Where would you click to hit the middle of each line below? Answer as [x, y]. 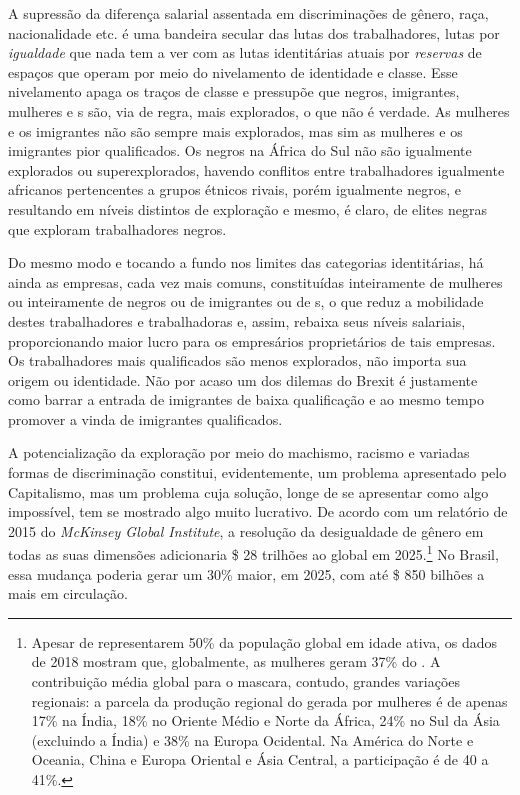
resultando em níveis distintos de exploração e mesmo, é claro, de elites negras [247, 208]
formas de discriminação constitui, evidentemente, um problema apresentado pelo [257, 472]
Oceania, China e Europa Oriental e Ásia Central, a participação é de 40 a [260, 759]
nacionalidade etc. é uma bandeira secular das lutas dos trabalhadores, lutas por [254, 32]
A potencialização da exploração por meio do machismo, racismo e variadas [239, 452]
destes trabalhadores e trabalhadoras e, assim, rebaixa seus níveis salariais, [237, 320]
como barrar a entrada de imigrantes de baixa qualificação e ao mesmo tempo [246, 399]
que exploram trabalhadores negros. [117, 228]
